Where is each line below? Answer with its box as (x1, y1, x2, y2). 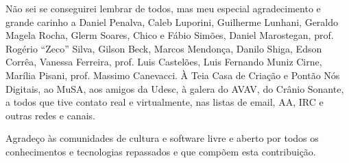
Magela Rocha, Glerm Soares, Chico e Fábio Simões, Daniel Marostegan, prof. (5, 28, 334, 42)
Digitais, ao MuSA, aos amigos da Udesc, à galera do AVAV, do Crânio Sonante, (5, 81, 344, 95)
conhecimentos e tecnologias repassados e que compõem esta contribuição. (5, 144, 316, 158)
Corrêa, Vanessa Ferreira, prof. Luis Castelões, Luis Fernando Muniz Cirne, (5, 55, 322, 69)
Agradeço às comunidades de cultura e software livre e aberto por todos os (5, 131, 319, 145)
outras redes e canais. (5, 108, 95, 122)
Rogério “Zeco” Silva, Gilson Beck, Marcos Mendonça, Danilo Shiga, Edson (5, 41, 322, 55)
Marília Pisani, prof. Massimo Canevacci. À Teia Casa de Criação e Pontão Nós (5, 68, 340, 82)
